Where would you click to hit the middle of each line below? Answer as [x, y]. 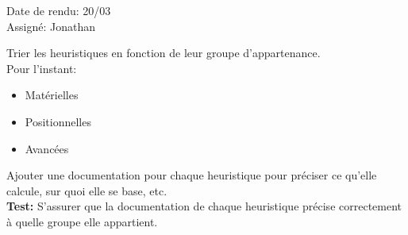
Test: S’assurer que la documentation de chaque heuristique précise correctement [204, 206]
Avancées [47, 148]
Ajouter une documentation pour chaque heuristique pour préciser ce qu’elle [192, 175]
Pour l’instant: [42, 68]
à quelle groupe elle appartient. [82, 221]
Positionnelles [58, 121]
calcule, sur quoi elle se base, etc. [87, 190]
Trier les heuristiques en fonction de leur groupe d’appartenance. [164, 53]
